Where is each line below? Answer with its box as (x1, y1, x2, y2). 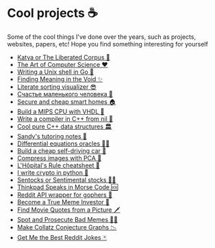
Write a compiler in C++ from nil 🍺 (16, 114, 113, 123)
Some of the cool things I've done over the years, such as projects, (7, 32, 197, 41)
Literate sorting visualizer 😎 (16, 83, 97, 91)
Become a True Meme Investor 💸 (16, 197, 110, 206)
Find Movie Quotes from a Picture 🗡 (16, 206, 121, 214)
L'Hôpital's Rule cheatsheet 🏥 (16, 161, 101, 169)
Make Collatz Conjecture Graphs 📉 (16, 223, 117, 231)
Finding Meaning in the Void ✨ (16, 74, 103, 83)
